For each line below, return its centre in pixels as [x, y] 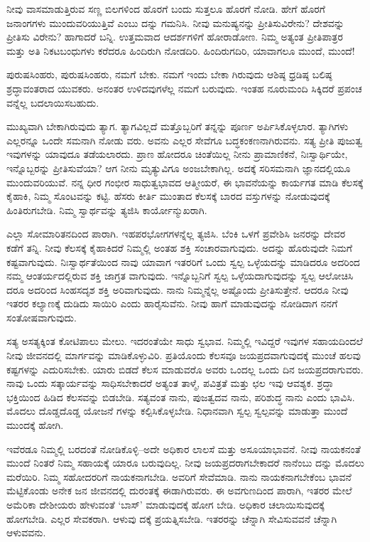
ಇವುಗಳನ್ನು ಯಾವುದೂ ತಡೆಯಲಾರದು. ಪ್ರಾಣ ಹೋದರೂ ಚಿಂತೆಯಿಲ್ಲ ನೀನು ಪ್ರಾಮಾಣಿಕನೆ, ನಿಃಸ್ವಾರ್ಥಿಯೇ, [177, 154]
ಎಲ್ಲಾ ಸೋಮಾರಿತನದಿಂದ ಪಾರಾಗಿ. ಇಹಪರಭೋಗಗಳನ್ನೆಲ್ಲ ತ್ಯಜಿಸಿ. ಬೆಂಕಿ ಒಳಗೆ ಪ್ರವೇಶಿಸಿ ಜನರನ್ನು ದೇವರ [176, 234]
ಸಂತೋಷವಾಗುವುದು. [42, 317]
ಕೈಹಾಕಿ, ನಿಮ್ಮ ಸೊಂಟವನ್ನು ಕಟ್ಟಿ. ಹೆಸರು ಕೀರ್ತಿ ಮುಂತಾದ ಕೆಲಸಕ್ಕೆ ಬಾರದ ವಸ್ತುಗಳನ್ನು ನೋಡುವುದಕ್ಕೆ [168, 196]
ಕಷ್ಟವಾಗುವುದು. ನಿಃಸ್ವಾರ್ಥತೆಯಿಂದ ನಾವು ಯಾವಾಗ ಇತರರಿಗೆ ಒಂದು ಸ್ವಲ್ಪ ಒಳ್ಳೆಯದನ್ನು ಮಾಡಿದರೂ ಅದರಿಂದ [183, 261]
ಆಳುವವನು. [26, 532]
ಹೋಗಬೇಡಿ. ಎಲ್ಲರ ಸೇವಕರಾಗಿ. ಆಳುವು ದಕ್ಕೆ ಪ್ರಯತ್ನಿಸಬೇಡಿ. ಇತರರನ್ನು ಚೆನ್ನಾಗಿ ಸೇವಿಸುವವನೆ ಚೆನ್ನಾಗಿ [172, 518]
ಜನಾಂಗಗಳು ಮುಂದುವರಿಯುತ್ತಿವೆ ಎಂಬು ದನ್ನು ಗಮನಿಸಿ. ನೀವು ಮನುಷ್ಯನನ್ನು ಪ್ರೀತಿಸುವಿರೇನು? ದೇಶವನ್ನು [175, 22]
